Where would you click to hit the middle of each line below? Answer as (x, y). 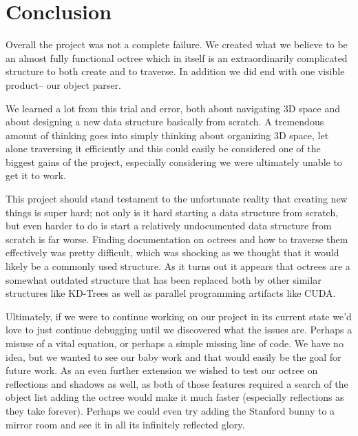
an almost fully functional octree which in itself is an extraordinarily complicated (177, 58)
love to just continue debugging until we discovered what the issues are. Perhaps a (179, 330)
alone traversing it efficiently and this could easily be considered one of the (163, 148)
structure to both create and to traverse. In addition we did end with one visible (175, 71)
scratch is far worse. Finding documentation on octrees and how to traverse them (177, 239)
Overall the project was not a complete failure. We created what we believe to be (177, 44)
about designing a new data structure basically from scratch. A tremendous (165, 122)
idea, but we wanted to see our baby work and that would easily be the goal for (173, 356)
